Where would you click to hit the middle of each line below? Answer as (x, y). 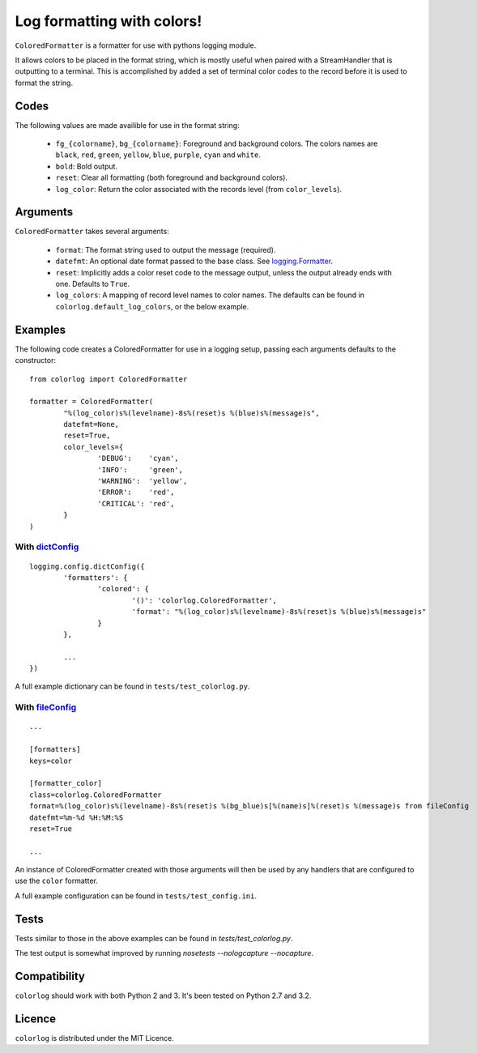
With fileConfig (46, 707)
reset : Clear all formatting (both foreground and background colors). (171, 177)
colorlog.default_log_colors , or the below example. (152, 306)
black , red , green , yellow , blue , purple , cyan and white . (158, 155)
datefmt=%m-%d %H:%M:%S (77, 817)
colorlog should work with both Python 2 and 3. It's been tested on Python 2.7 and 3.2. (163, 995)
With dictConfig (47, 547)
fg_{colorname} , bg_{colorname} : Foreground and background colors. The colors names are (217, 144)
